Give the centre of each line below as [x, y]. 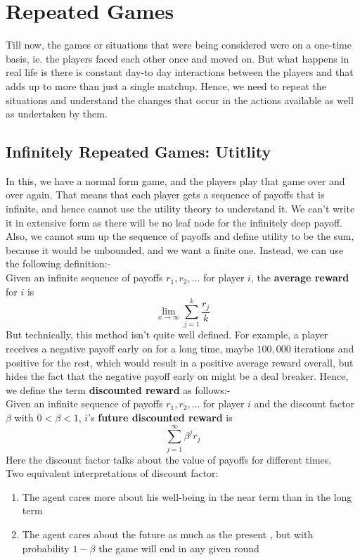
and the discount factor [304, 403]
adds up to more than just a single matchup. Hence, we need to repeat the [166, 85]
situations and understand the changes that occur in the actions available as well [180, 100]
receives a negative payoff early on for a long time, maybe [130, 348]
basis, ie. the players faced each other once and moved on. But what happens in [178, 58]
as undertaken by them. [57, 114]
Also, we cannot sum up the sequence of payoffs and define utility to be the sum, [180, 236]
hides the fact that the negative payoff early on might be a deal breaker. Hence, [177, 376]
